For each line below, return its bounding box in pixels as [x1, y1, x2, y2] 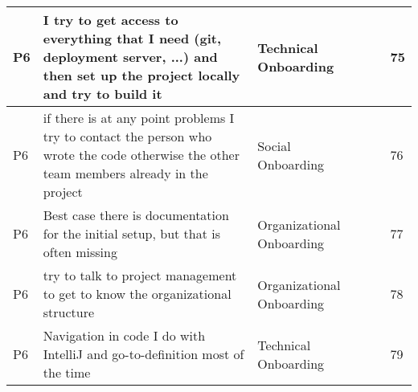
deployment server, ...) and [43, 47, 218, 66]
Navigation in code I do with [43, 326, 206, 345]
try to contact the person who [43, 127, 212, 145]
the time [43, 363, 91, 382]
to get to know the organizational [43, 284, 232, 303]
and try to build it [43, 84, 162, 103]
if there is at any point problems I [43, 108, 235, 127]
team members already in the [43, 164, 208, 182]
